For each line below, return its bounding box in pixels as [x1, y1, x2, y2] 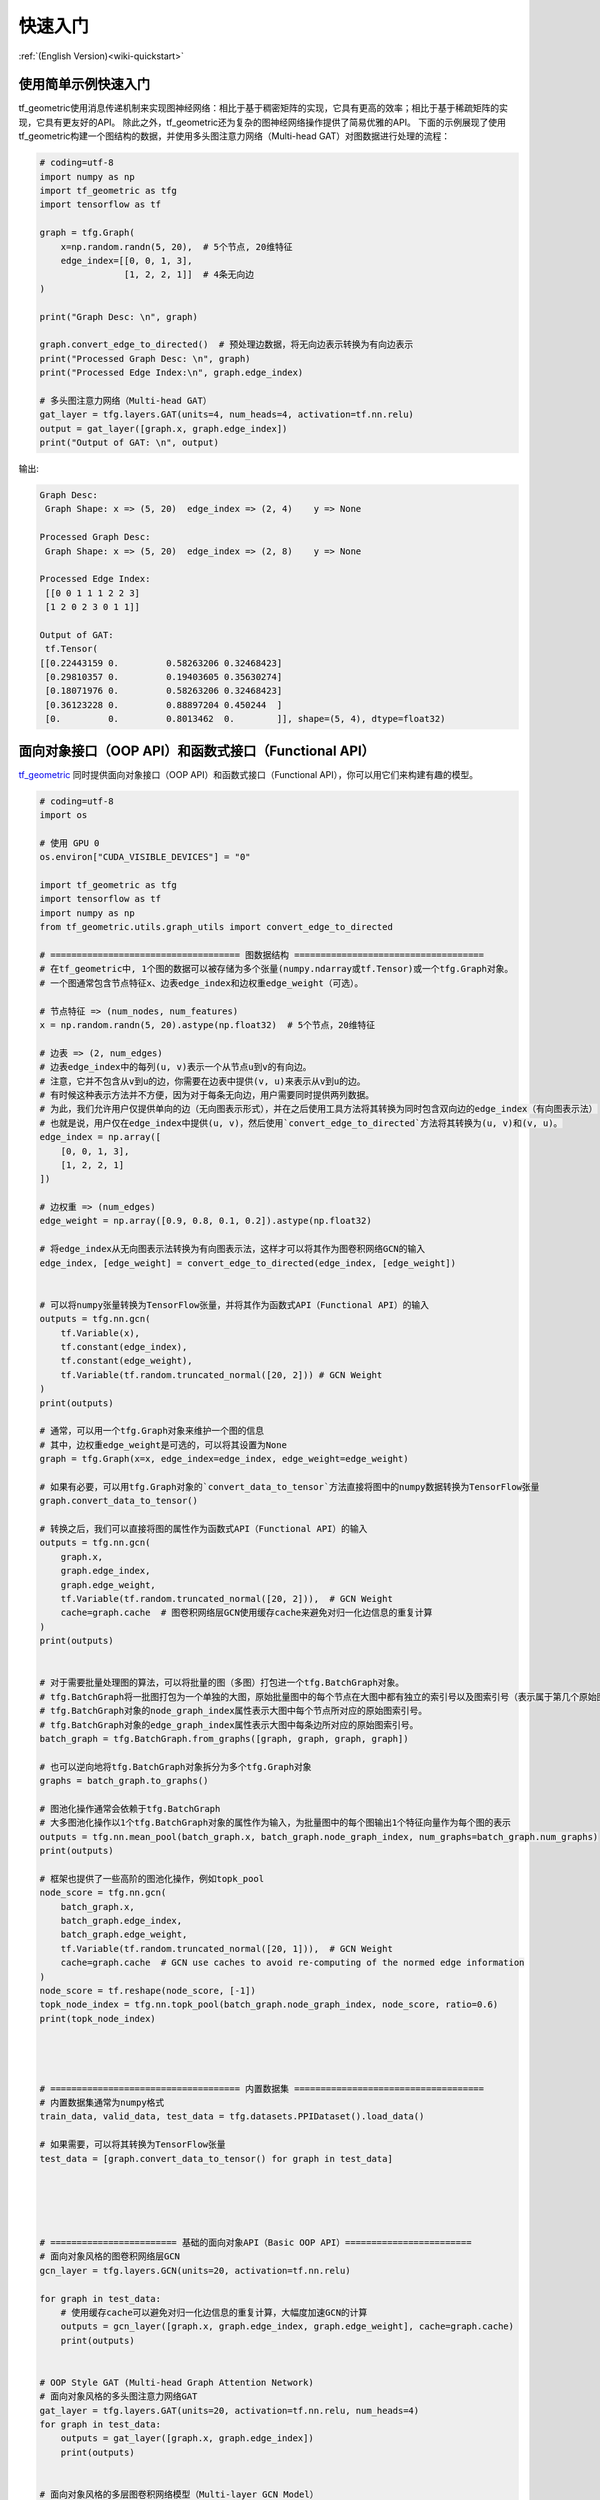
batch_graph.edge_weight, [60, 1929, 188, 1940]
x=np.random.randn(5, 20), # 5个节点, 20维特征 [60, 241, 293, 252]
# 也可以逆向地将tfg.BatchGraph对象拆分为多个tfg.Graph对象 [39, 1761, 312, 1772]
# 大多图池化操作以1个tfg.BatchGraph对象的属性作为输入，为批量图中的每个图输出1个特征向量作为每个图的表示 [39, 1817, 512, 1829]
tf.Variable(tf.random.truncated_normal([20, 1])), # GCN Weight [60, 1943, 394, 1954]
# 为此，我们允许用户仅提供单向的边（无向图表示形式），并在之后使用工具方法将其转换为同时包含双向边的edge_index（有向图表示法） [39, 1103, 598, 1115]
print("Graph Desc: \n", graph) [39, 311, 199, 322]
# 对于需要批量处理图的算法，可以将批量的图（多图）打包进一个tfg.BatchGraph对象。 [39, 1677, 405, 1689]
